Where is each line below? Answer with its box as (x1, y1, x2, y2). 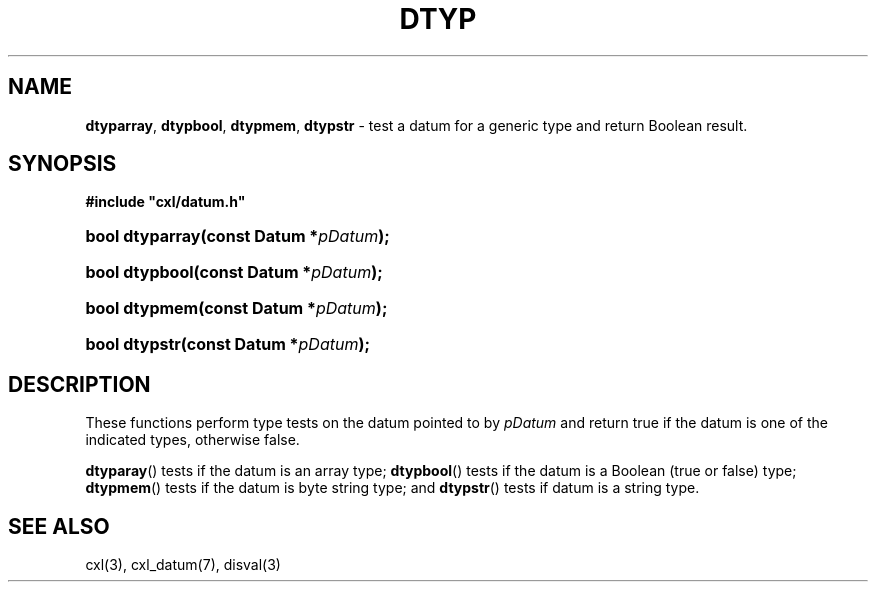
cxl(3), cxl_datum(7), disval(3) (85, 556, 281, 574)
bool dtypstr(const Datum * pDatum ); (85, 334, 370, 355)
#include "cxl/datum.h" (85, 193, 246, 211)
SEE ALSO (8, 513, 110, 539)
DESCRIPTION (8, 371, 151, 397)
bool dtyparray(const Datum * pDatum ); (85, 226, 390, 247)
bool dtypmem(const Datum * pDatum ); (85, 298, 388, 319)
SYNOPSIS (8, 151, 117, 177)
